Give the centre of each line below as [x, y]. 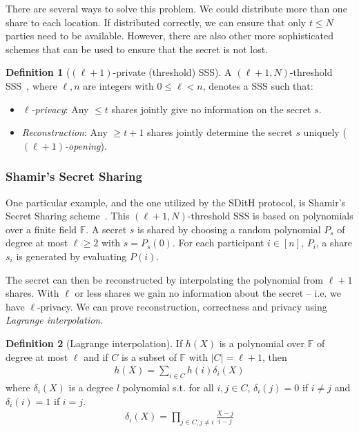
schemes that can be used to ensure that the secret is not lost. [137, 49]
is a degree [91, 387]
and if [96, 356]
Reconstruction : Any [65, 132]
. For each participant [218, 243]
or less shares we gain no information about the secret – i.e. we [208, 293]
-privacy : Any [60, 109]
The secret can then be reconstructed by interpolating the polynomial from [165, 279]
